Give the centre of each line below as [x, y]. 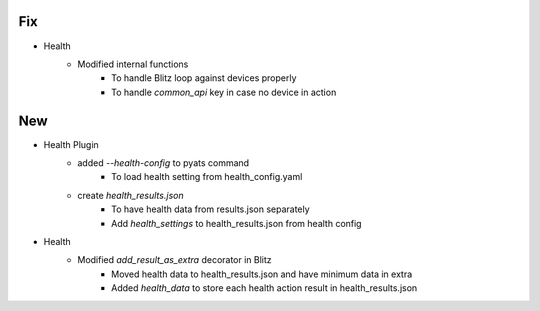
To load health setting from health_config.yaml [207, 177]
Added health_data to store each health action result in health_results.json [264, 288]
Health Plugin [71, 144]
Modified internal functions [133, 64]
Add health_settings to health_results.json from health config [236, 223]
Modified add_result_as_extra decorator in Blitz [174, 260]
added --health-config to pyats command [163, 162]
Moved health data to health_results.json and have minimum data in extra [262, 274]
